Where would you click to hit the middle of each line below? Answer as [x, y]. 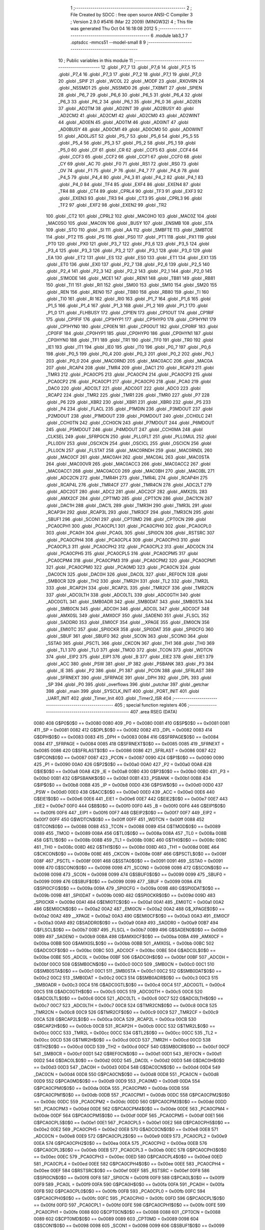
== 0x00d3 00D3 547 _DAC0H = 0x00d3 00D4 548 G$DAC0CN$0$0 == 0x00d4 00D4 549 [127, 1067]
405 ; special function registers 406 [150, 705]
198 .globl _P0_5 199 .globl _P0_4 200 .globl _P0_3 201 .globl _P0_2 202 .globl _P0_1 [130, 354]
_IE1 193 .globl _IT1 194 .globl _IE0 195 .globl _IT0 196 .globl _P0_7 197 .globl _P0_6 [128, 347]
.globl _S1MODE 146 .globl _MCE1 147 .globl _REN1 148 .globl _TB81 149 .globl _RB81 [131, 278]
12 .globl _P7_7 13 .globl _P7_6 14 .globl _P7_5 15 [148, 67]
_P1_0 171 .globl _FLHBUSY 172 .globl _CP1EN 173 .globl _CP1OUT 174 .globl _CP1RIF [130, 312]
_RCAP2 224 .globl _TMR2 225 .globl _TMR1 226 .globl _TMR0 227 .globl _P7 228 [128, 395]
